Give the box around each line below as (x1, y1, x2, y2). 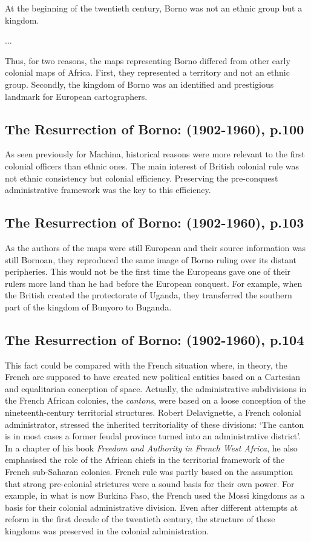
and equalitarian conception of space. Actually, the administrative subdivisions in (5, 382, 307, 395)
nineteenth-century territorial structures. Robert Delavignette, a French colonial (5, 406, 301, 419)
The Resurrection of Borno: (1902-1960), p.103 (5, 213, 304, 232)
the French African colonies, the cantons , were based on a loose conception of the (5, 394, 306, 407)
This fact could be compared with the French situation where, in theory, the (5, 358, 287, 371)
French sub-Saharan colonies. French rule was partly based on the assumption (5, 465, 293, 478)
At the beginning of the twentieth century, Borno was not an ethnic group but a (5, 2, 303, 14)
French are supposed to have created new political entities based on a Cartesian (5, 370, 300, 383)
